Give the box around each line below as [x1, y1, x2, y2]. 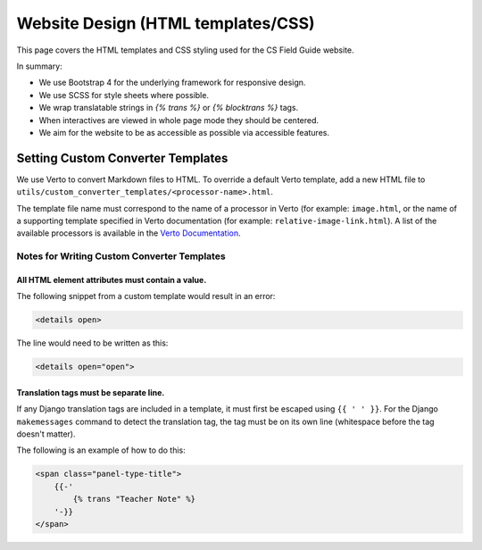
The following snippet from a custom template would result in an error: [16, 291, 276, 302]
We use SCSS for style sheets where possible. [38, 89, 210, 100]
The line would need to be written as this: [16, 337, 169, 348]
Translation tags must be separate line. [16, 387, 165, 397]
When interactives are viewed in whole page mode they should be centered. [38, 114, 320, 125]
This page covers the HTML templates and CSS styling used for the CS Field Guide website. [16, 45, 354, 55]
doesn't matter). [16, 429, 76, 439]
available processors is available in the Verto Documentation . [16, 228, 241, 238]
